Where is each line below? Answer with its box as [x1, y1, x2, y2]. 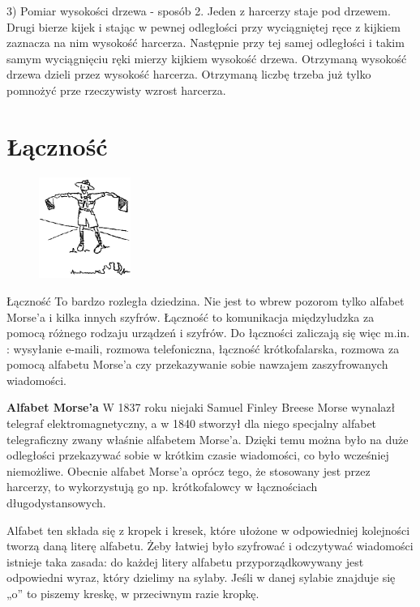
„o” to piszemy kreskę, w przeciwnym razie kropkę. [6, 585, 259, 602]
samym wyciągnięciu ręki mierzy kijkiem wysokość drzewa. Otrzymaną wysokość [6, 49, 407, 66]
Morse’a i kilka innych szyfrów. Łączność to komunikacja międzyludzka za [6, 308, 375, 325]
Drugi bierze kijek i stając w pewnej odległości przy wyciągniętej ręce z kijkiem [6, 18, 401, 35]
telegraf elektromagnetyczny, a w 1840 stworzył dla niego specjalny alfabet [6, 415, 377, 432]
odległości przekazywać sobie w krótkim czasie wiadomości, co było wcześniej [6, 447, 389, 464]
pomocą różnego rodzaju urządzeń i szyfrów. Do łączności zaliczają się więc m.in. [6, 324, 410, 341]
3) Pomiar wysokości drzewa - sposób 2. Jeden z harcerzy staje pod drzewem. [6, 2, 391, 19]
